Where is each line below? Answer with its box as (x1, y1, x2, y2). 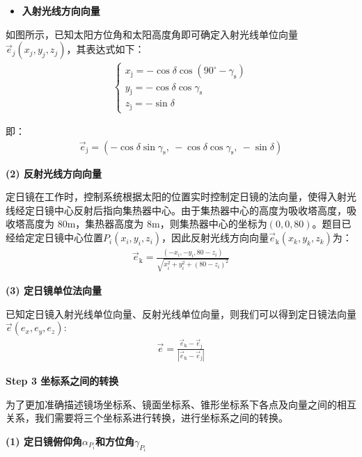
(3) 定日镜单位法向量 (6, 283, 102, 298)
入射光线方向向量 (22, 3, 100, 17)
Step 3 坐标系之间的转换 (6, 374, 119, 388)
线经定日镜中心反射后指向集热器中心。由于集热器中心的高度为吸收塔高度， (6, 202, 347, 217)
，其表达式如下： (66, 42, 145, 56)
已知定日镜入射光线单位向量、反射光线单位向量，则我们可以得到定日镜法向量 (6, 306, 356, 321)
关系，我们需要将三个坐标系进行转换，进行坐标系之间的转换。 (6, 410, 288, 425)
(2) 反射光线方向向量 (6, 166, 102, 180)
